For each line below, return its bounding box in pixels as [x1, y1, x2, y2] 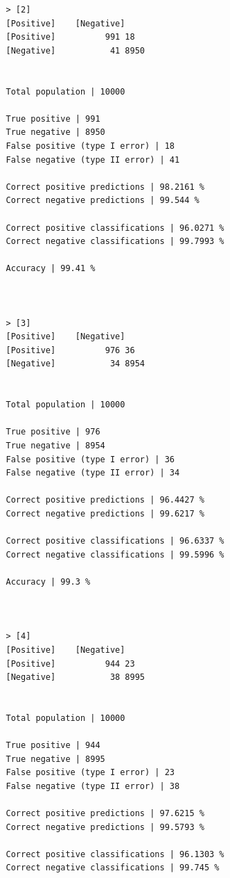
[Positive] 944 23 [6, 658, 135, 669]
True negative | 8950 [6, 127, 105, 138]
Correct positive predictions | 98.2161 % [6, 181, 204, 192]
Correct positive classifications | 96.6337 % [6, 536, 224, 546]
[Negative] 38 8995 [6, 672, 145, 683]
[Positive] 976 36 [6, 345, 135, 355]
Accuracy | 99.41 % [6, 263, 96, 274]
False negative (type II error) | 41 [6, 154, 180, 165]
